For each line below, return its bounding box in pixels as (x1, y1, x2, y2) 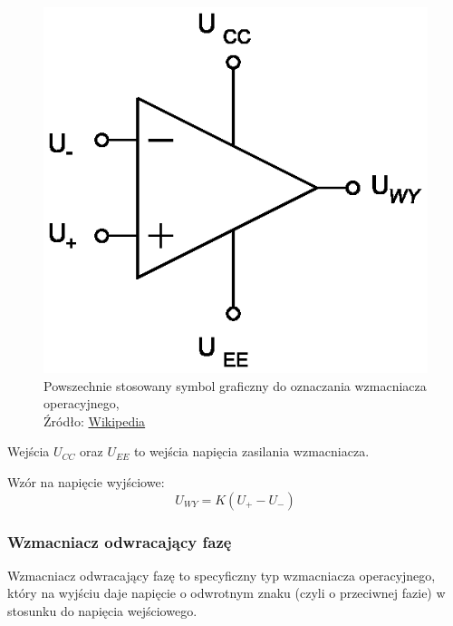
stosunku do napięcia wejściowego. (7, 602, 198, 621)
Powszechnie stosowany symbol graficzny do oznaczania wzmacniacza (43, 376, 427, 395)
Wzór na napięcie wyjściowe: (7, 473, 165, 492)
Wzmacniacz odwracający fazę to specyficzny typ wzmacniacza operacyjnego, (7, 565, 436, 584)
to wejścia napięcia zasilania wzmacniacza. (133, 442, 370, 461)
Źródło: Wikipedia (43, 411, 146, 430)
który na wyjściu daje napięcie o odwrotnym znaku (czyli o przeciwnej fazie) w (7, 583, 446, 602)
